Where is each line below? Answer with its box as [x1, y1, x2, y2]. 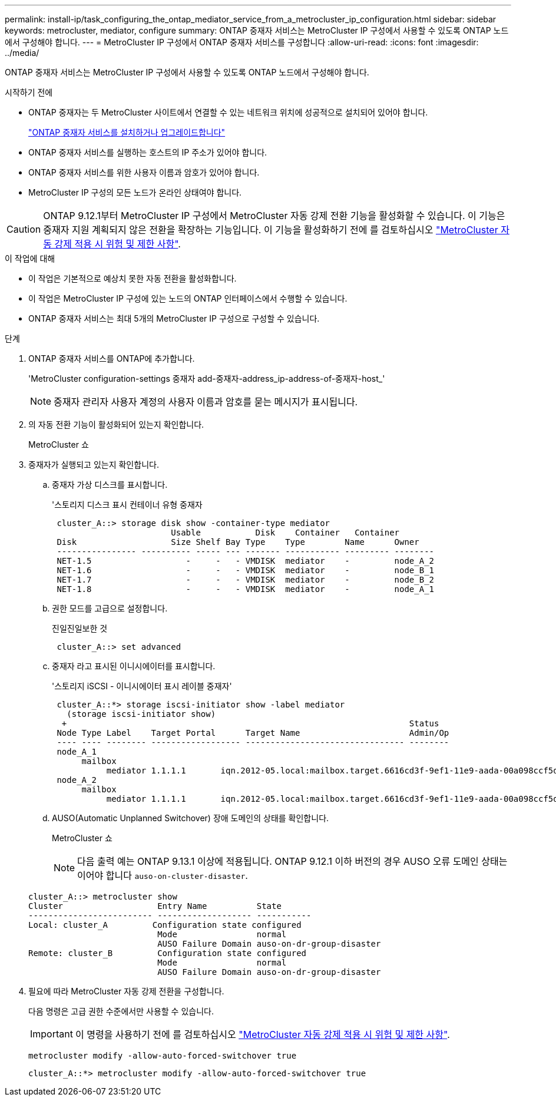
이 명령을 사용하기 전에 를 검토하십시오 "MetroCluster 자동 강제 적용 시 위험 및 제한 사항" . [75, 1029, 450, 1040]
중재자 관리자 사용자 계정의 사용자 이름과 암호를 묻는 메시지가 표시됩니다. [54, 396, 358, 408]
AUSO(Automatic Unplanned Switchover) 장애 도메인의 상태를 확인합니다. [52, 813, 329, 823]
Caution [6, 223, 41, 235]
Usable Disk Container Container [171, 528, 400, 537]
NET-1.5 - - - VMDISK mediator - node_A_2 [57, 556, 435, 566]
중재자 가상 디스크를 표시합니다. [52, 480, 168, 490]
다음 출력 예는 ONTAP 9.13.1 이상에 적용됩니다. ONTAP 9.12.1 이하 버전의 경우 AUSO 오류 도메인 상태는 [77, 855, 508, 867]
